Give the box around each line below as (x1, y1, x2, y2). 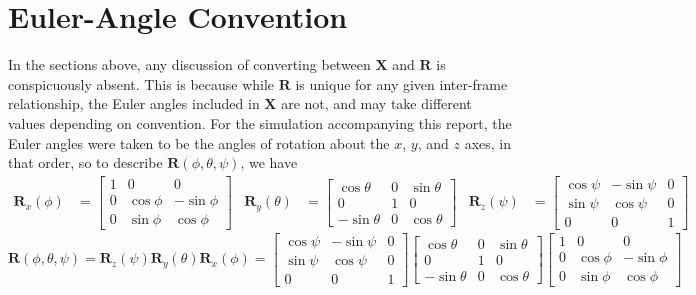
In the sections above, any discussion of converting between (8, 54, 371, 75)
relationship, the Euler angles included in (8, 93, 260, 114)
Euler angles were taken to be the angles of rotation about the (8, 132, 390, 153)
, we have (240, 152, 298, 173)
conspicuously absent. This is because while (8, 73, 275, 94)
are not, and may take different (281, 93, 472, 114)
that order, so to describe (8, 152, 163, 173)
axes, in (464, 132, 512, 153)
